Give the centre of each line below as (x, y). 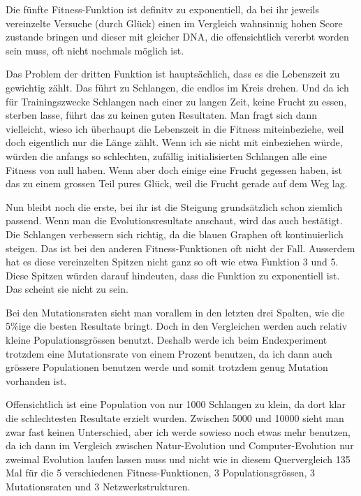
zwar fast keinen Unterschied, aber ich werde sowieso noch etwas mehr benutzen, (178, 431)
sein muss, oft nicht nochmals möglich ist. (95, 50)
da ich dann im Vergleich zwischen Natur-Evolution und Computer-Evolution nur (180, 445)
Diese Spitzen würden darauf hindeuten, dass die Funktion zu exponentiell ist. (173, 275)
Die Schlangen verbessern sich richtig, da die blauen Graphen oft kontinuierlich (175, 234)
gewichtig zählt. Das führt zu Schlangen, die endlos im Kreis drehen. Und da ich (177, 87)
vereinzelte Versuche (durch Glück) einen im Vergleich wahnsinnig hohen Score (174, 23)
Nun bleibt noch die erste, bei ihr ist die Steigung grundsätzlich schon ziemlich (174, 206)
